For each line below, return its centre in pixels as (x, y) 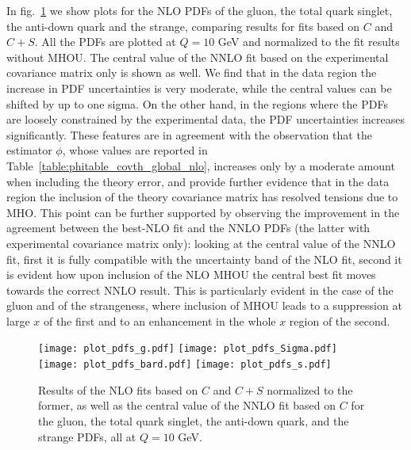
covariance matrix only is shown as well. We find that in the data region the (192, 72)
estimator (29, 150)
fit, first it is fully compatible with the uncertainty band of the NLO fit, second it (204, 259)
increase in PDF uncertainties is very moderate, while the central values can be (199, 88)
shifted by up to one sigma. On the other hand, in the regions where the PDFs (197, 103)
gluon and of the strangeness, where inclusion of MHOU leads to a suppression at (204, 305)
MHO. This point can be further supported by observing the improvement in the (203, 212)
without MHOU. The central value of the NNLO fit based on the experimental (198, 57)
